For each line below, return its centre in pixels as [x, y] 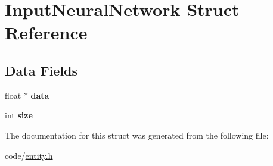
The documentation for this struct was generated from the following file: [137, 135]
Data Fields [41, 70]
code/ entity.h [29, 155]
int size [19, 115]
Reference [46, 32]
